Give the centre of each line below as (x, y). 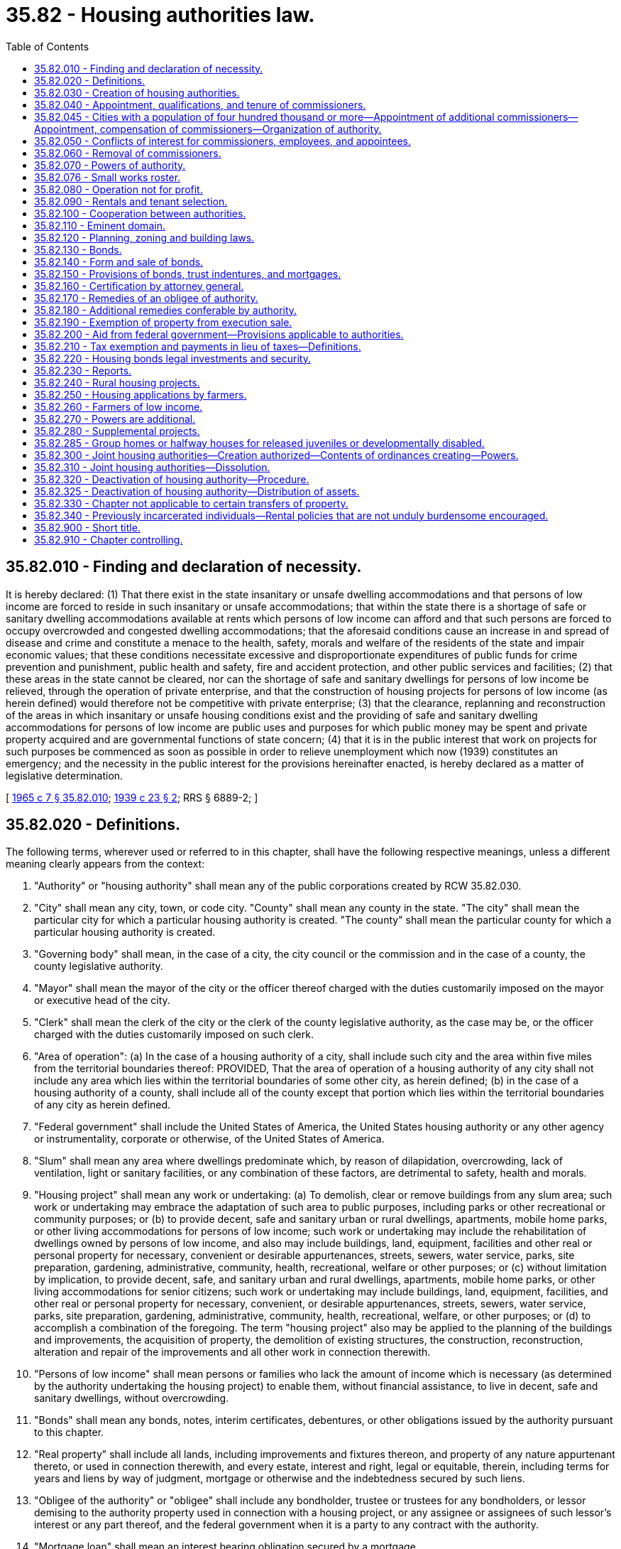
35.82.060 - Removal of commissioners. (128, 153)
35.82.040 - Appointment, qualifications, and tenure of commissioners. (200, 104)
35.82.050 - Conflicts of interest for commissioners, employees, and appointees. (222, 141)
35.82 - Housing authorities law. (160, 15)
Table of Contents (48, 46)
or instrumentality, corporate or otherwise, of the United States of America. (209, 1139)
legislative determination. (65, 775)
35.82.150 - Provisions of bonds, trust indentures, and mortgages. (188, 274)
